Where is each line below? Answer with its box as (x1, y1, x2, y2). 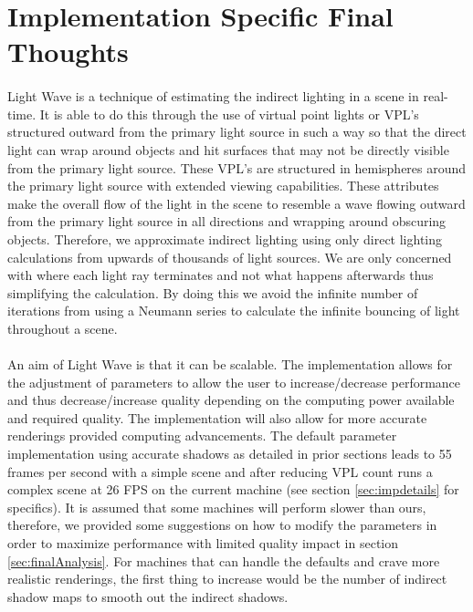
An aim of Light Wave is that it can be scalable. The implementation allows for (7, 355, 453, 374)
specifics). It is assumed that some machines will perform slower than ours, (7, 497, 426, 516)
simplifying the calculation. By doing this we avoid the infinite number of (7, 283, 418, 302)
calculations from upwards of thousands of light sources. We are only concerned (7, 247, 452, 266)
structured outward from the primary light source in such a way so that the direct (7, 122, 467, 141)
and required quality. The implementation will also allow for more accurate (7, 408, 427, 427)
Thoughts (7, 33, 129, 70)
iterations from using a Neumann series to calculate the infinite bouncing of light (7, 301, 460, 320)
